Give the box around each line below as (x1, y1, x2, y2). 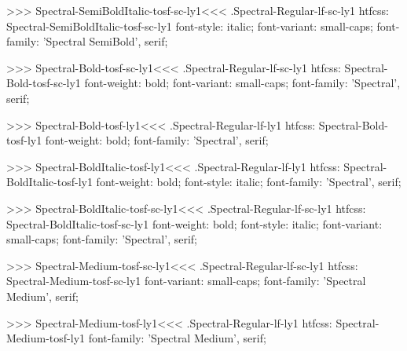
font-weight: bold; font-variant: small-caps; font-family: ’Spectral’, (84, 75, 401, 91)
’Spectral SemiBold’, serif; (42, 33, 168, 49)
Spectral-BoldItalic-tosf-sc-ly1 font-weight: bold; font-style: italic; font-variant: (6, 215, 383, 232)
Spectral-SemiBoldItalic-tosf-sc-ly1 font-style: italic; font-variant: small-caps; (6, 17, 373, 34)
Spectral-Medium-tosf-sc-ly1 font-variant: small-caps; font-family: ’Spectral (6, 272, 366, 289)
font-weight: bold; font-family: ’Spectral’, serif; (45, 132, 269, 148)
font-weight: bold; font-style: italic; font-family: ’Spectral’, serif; (96, 174, 401, 190)
